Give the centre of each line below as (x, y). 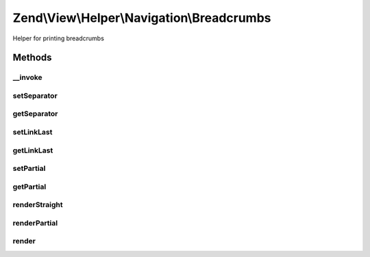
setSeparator (35, 96)
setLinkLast (33, 132)
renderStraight (38, 205)
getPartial (29, 187)
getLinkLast (33, 150)
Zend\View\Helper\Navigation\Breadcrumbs (142, 18)
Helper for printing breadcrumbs (58, 38)
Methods (32, 58)
